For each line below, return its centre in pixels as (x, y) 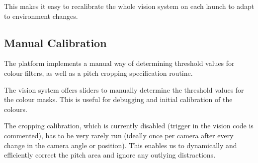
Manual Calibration (55, 42)
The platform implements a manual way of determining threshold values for (119, 63)
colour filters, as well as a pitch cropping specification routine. (98, 73)
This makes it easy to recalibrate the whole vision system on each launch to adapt (129, 6)
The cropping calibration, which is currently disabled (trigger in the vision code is (129, 126)
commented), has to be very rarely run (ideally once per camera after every (119, 135)
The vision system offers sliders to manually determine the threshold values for (124, 89)
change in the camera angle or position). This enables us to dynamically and (121, 145)
